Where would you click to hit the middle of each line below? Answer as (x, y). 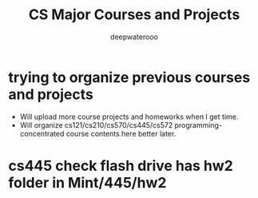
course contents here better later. (121, 133)
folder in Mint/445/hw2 (87, 182)
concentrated (42, 133)
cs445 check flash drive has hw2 (121, 166)
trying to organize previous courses (129, 77)
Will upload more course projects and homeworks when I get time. (129, 117)
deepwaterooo (134, 37)
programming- (198, 125)
